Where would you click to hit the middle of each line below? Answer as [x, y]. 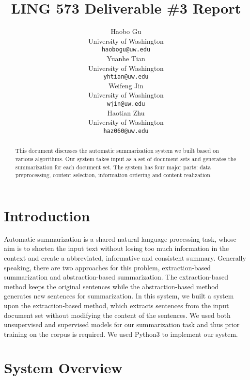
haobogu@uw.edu [126, 50]
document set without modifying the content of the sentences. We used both [117, 315]
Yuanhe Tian [126, 58]
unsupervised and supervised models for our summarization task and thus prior [122, 324]
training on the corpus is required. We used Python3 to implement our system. [121, 334]
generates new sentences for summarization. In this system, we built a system [119, 296]
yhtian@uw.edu [126, 77]
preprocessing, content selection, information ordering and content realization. [114, 175]
